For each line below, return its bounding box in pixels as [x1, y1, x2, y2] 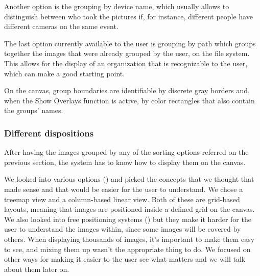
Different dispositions [4, 126, 94, 139]
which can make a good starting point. [4, 68, 125, 78]
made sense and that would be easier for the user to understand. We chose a [4, 183, 243, 194]
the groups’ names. [4, 105, 63, 116]
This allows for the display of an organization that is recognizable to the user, [4, 58, 248, 68]
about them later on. [4, 263, 69, 274]
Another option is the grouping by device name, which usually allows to [4, 1, 229, 11]
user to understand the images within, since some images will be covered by [4, 224, 241, 234]
